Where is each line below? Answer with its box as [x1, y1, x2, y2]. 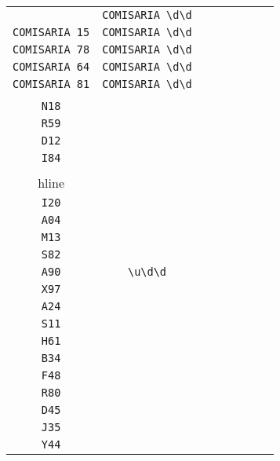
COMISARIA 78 [13, 43, 90, 56]
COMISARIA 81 [13, 78, 90, 90]
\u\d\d [127, 265, 167, 278]
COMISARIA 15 [13, 26, 90, 38]
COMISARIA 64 [13, 60, 90, 73]
